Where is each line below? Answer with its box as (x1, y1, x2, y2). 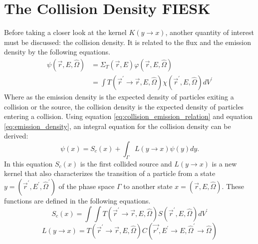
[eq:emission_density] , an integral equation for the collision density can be (4, 120, 231, 131)
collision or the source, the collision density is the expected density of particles (4, 101, 244, 111)
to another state (123, 180, 173, 191)
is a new (212, 158, 237, 168)
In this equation (4, 158, 53, 168)
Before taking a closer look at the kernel (4, 27, 127, 37)
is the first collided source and (80, 158, 172, 168)
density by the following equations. (4, 46, 110, 57)
